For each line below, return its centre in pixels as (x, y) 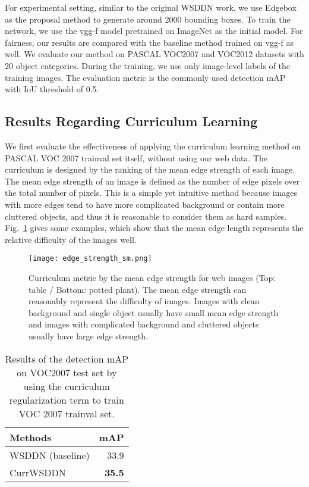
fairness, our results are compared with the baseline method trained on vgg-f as (149, 42)
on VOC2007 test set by (67, 372)
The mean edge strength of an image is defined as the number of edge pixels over (152, 181)
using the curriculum (67, 386)
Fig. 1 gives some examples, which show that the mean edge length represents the (154, 228)
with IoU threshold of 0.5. (52, 89)
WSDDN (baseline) (50, 455)
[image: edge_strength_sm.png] (90, 259)
